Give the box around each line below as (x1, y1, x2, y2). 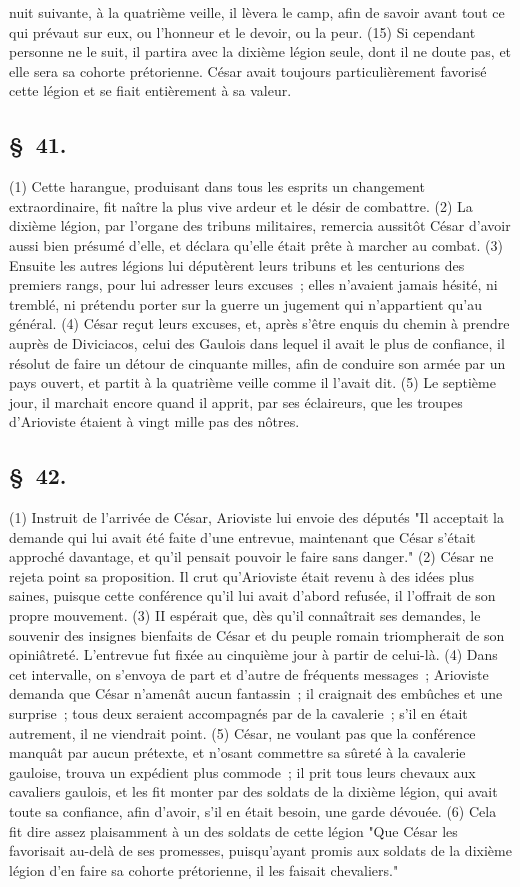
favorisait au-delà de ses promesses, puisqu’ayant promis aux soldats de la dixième (9, 840, 512, 861)
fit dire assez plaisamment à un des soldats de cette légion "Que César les (9, 820, 458, 841)
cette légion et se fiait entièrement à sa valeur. (9, 80, 292, 101)
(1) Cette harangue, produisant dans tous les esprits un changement (9, 176, 425, 197)
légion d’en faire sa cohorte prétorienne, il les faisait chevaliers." (9, 859, 399, 880)
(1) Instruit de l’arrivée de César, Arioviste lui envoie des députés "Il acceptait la (9, 507, 504, 528)
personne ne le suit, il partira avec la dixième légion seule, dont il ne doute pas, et (9, 41, 512, 62)
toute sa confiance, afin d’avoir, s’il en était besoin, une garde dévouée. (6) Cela (9, 801, 497, 821)
